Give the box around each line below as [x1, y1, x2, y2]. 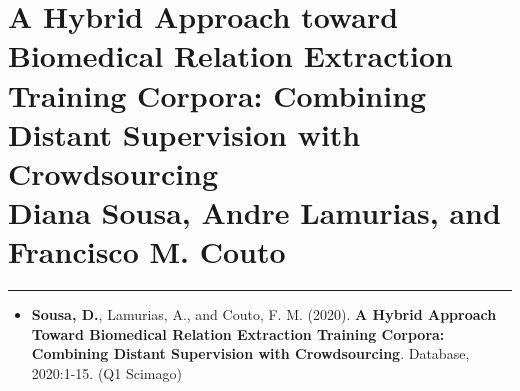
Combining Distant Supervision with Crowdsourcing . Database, [31, 343, 470, 364]
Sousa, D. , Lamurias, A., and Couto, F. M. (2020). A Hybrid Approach [31, 304, 497, 325]
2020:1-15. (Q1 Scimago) [31, 363, 182, 384]
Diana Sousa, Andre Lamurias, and [8, 192, 501, 233]
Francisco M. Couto [8, 231, 286, 272]
